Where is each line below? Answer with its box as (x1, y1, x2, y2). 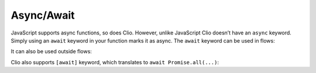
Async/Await (11, 9, 75, 22)
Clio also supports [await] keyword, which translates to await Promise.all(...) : (11, 58, 219, 65)
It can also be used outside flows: (11, 48, 92, 55)
